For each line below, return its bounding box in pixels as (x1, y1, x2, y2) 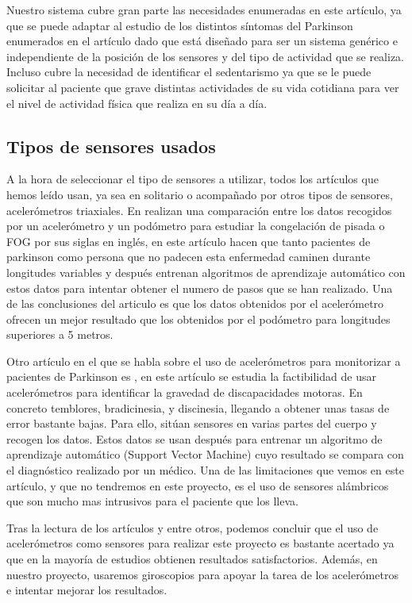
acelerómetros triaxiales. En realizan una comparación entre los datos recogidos (6, 202, 392, 218)
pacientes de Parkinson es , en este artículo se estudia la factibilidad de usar (6, 368, 376, 385)
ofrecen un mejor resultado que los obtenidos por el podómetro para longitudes (6, 310, 391, 327)
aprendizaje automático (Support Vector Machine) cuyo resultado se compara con (6, 446, 404, 463)
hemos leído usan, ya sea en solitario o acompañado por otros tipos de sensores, (6, 186, 393, 202)
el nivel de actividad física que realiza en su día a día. (6, 94, 268, 111)
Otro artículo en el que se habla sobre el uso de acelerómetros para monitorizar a (6, 352, 401, 369)
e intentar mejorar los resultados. (6, 582, 167, 598)
